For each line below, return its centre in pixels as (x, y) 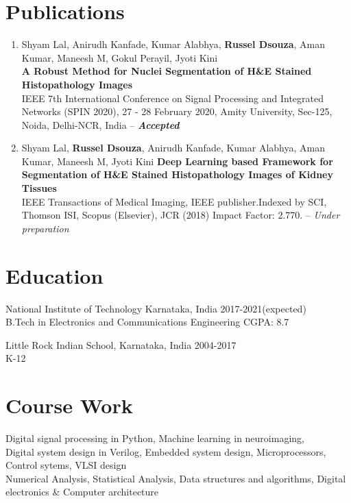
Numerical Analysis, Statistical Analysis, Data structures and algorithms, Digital (176, 478)
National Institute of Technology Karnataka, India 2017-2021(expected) (156, 308)
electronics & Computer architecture (82, 492)
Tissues (39, 188)
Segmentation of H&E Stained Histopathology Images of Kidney (177, 174)
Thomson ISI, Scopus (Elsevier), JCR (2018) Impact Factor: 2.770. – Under (181, 215)
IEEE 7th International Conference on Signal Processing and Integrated (172, 98)
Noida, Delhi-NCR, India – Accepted (100, 124)
